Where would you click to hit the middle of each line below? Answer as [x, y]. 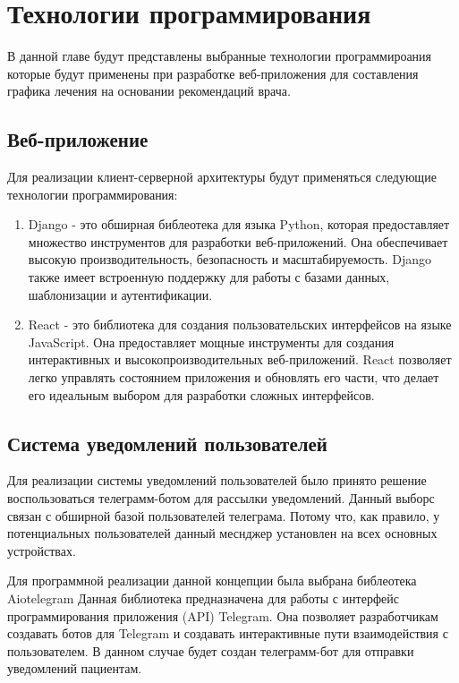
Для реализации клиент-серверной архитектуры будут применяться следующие [222, 177]
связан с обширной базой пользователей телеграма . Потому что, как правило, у [224, 515]
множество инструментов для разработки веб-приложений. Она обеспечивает [238, 241]
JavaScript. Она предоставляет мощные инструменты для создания [211, 341]
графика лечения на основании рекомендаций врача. [149, 91]
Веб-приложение [78, 139]
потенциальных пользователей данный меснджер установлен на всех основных [222, 533]
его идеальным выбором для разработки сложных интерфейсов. [201, 394]
